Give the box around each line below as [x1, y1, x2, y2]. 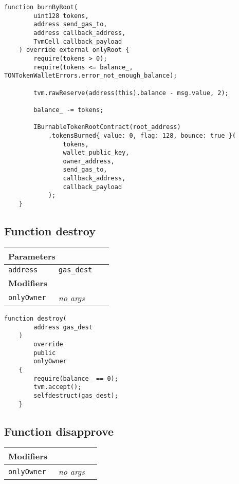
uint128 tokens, [33, 12, 89, 20]
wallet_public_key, [63, 149, 130, 157]
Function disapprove [4, 423, 114, 439]
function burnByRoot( [4, 4, 78, 11]
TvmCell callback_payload [33, 38, 122, 45]
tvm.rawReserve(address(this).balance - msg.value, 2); [33, 89, 229, 97]
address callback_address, [33, 29, 126, 36]
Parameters [8, 250, 56, 262]
